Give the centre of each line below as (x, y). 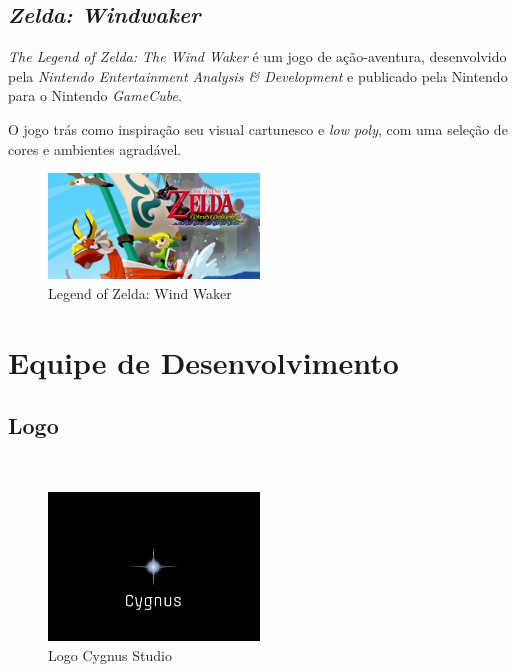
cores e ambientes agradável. (95, 148)
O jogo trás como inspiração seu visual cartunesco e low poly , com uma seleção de (258, 128)
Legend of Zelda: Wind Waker (140, 292)
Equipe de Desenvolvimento (203, 361)
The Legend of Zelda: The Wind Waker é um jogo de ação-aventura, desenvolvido (257, 56)
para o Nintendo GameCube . (95, 95)
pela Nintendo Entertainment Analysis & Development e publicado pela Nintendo (258, 75)
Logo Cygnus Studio (110, 654)
